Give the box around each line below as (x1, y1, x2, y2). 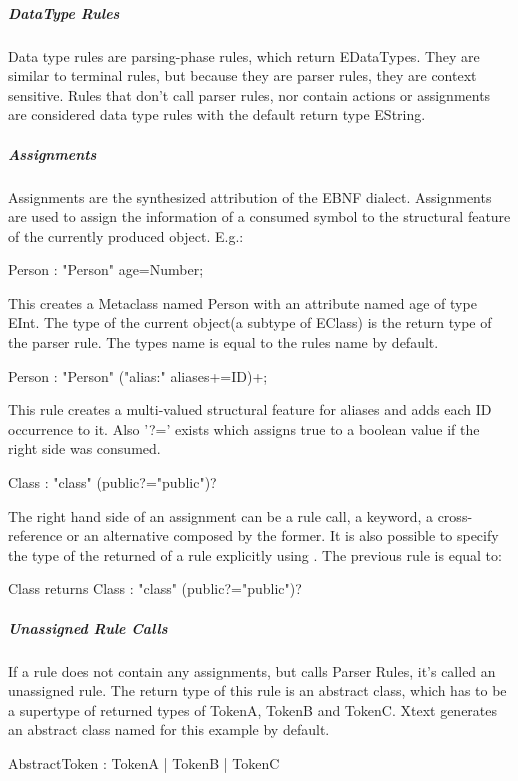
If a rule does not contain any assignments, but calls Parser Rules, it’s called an (8, 660, 496, 681)
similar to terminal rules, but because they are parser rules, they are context (8, 65, 477, 86)
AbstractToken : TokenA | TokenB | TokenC (8, 752, 280, 773)
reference (8, 525, 63, 546)
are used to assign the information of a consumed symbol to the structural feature (8, 206, 511, 227)
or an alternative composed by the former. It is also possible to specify (66, 525, 499, 546)
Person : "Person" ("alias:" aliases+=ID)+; (8, 365, 268, 386)
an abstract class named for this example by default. (8, 719, 330, 740)
